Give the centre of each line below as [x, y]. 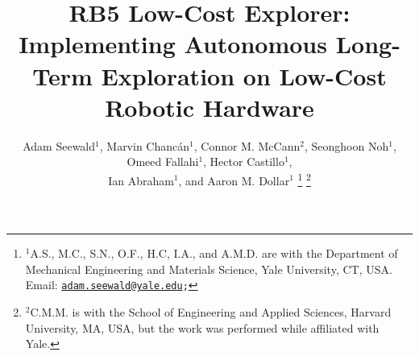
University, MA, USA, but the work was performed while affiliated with [202, 327]
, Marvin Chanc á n [145, 145]
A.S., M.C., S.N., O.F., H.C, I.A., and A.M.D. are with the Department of [214, 253]
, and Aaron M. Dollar [234, 180]
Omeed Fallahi [163, 161]
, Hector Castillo [244, 161]
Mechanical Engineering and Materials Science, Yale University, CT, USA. [209, 269]
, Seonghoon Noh [346, 145]
